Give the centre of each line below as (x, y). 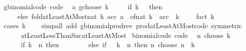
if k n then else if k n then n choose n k (108, 44)
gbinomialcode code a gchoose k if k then (83, 6)
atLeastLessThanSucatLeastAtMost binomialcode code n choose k (125, 35)
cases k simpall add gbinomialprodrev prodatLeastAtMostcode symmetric (123, 25)
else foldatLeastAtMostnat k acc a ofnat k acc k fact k (116, 16)
